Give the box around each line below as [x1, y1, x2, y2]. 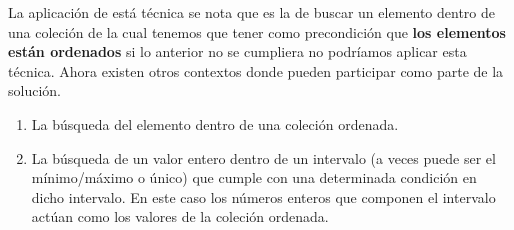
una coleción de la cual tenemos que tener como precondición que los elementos [8, 21, 506, 42]
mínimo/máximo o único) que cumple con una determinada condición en [31, 167, 477, 188]
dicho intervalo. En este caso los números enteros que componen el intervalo [31, 186, 496, 207]
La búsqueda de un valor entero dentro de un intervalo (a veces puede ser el [31, 147, 496, 168]
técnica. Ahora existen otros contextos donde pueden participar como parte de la [8, 60, 504, 81]
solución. [8, 80, 61, 101]
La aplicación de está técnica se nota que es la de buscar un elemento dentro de [8, 2, 496, 22]
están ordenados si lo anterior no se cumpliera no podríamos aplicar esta [8, 41, 467, 62]
